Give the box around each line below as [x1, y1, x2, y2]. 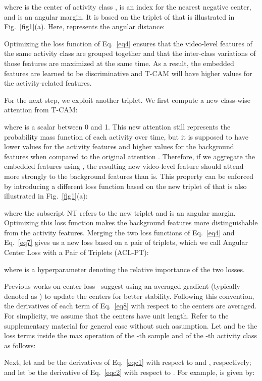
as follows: [4, 340, 36, 350]
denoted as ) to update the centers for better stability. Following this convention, [4, 290, 254, 301]
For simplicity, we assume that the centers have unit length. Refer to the [4, 310, 229, 321]
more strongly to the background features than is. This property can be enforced [4, 170, 254, 181]
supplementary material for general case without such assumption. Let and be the [4, 320, 257, 331]
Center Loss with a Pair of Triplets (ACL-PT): [4, 247, 149, 258]
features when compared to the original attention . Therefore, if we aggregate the [4, 151, 255, 161]
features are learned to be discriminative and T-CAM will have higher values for [4, 68, 252, 78]
